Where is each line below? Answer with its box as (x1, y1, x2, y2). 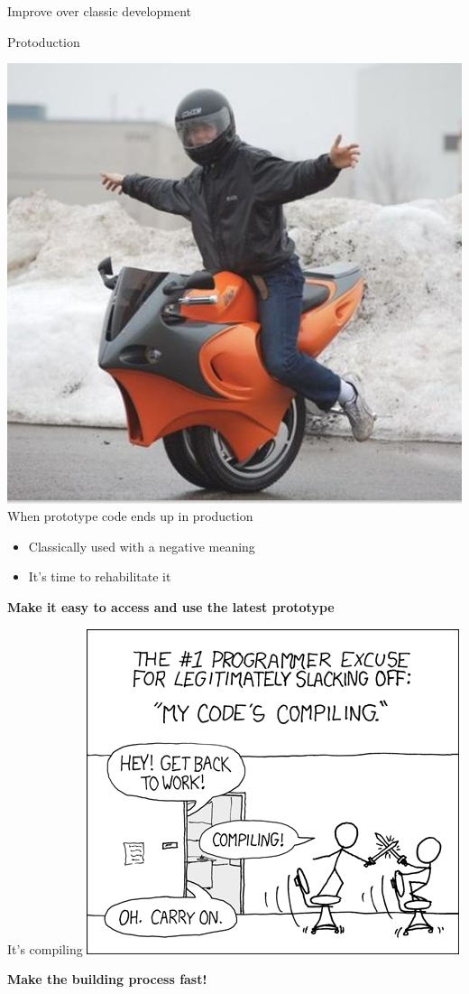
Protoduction (7, 32, 80, 51)
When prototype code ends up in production (7, 506, 253, 525)
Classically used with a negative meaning (28, 536, 255, 555)
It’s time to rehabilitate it (28, 567, 171, 586)
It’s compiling (7, 939, 83, 958)
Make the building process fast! (7, 970, 207, 989)
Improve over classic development (7, 2, 191, 20)
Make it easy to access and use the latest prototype (7, 598, 335, 617)
